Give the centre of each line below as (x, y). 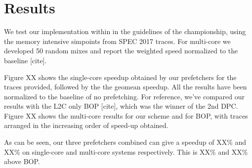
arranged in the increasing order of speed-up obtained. (86, 125)
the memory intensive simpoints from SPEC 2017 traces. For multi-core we (117, 41)
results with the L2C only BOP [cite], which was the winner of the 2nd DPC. (121, 106)
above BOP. (22, 161)
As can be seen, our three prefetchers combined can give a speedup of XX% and (125, 142)
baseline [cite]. (25, 60)
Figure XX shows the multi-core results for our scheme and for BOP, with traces (126, 115)
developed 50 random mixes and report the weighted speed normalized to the (121, 51)
